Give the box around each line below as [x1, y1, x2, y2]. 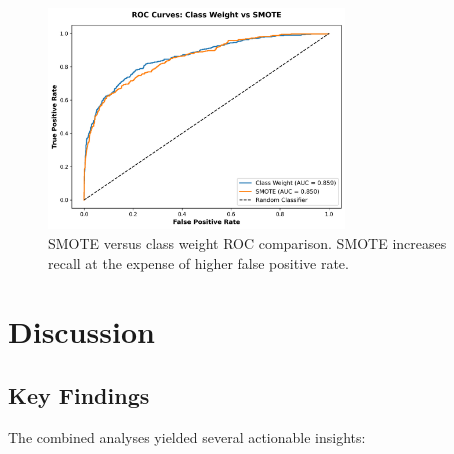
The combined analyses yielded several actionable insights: [8, 426, 366, 447]
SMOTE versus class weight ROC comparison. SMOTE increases [48, 233, 447, 254]
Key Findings [8, 379, 150, 410]
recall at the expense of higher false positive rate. [48, 252, 349, 273]
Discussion [8, 311, 155, 352]
